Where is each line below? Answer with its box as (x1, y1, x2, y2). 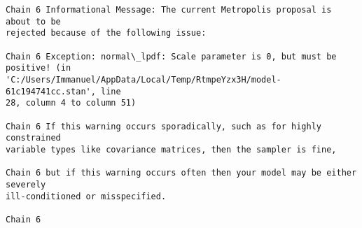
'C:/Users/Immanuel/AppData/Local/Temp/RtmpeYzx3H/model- (6, 74, 281, 85)
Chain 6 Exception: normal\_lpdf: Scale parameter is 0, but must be (6, 51, 337, 62)
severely (6, 179, 46, 190)
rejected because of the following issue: (6, 28, 207, 38)
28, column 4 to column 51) (6, 98, 137, 108)
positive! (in (6, 63, 71, 73)
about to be (6, 16, 61, 27)
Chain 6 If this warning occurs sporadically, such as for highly (6, 121, 322, 131)
